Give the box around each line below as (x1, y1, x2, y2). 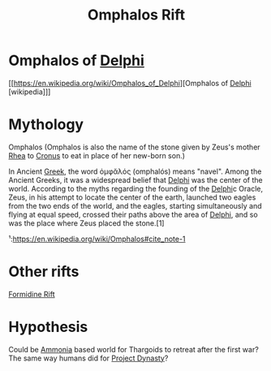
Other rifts (8, 262, 80, 281)
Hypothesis (8, 318, 88, 336)
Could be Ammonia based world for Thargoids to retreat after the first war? (8, 344, 260, 354)
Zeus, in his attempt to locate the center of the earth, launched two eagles (8, 192, 256, 202)
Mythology (8, 115, 84, 134)
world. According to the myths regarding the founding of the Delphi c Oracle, (8, 183, 264, 193)
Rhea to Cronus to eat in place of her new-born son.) (8, 150, 185, 160)
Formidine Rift (8, 289, 55, 299)
